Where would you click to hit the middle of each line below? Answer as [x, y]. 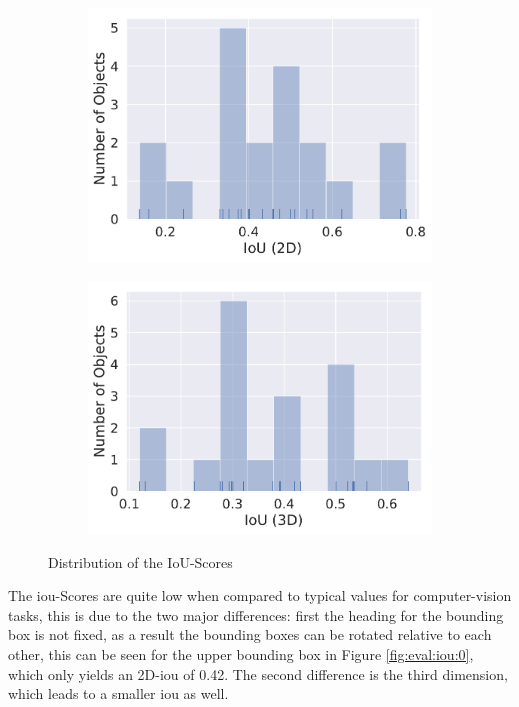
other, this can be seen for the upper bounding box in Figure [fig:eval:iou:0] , [241, 654]
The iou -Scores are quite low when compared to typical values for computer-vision [260, 595]
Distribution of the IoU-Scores [140, 561]
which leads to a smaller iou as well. [118, 693]
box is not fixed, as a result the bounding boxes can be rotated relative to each [250, 634]
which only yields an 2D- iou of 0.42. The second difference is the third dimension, [258, 673]
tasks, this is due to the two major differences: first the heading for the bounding [256, 614]
